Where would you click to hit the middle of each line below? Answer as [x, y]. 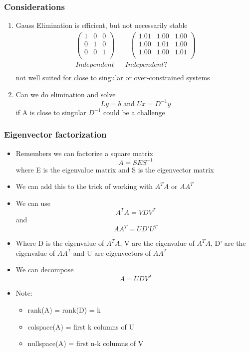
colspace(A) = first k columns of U [81, 326]
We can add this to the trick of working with [84, 186]
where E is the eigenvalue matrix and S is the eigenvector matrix [115, 169]
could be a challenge [134, 112]
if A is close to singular [51, 112]
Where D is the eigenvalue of [60, 243]
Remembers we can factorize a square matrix [84, 153]
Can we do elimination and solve [66, 94]
